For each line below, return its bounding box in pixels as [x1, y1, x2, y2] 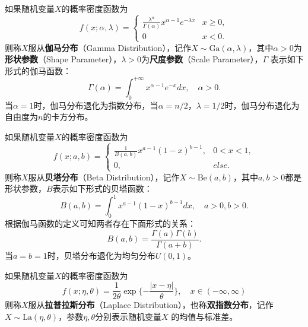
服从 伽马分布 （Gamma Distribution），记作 [28, 41, 192, 53]
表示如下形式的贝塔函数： [52, 182, 153, 195]
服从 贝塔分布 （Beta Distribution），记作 [28, 170, 180, 183]
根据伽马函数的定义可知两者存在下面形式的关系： [5, 217, 196, 230]
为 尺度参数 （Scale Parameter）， [141, 53, 263, 65]
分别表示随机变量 [94, 310, 161, 322]
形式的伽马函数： [5, 64, 71, 77]
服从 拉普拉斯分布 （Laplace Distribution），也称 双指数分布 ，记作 [28, 299, 274, 311]
